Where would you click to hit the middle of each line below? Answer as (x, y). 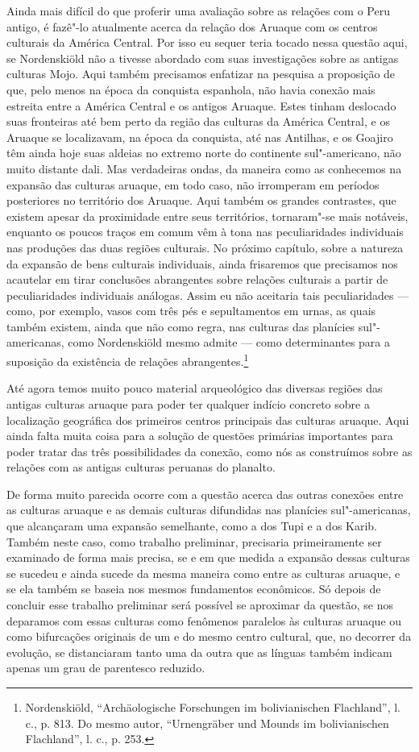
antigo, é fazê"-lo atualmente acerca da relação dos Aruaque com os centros (192, 26)
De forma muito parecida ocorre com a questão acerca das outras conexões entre (205, 494)
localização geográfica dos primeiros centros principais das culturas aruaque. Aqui (208, 420)
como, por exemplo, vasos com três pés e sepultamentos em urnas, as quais (191, 311)
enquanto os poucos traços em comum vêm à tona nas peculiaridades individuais (205, 232)
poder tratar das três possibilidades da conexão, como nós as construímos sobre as (209, 451)
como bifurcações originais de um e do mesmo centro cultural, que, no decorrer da (209, 636)
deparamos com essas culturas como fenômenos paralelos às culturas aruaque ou (204, 620)
